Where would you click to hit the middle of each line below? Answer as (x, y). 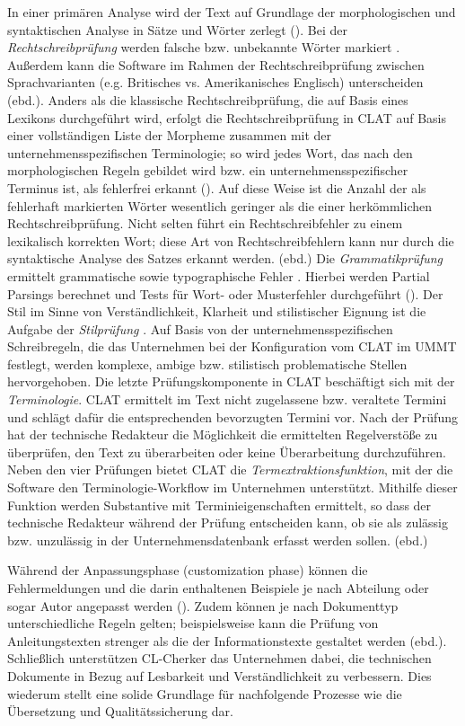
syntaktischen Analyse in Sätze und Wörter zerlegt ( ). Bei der (177, 29)
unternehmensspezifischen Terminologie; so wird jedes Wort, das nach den (210, 152)
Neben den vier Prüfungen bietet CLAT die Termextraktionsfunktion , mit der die (230, 469)
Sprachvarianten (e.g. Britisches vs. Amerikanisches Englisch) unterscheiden (215, 82)
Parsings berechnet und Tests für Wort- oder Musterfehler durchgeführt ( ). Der (225, 293)
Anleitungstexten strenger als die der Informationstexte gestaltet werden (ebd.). (227, 640)
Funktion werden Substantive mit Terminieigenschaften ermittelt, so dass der (219, 505)
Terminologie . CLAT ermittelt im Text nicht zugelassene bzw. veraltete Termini (227, 399)
